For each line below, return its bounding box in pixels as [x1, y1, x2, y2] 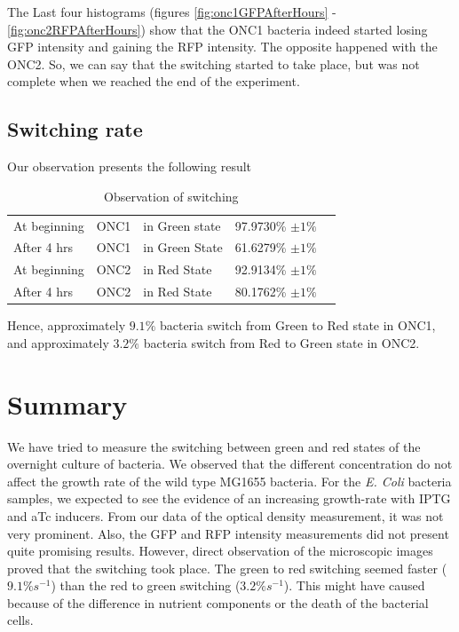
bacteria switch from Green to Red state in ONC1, [159, 316, 436, 335]
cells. [7, 611, 34, 629]
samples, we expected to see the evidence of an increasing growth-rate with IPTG [7, 489, 451, 508]
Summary [7, 385, 128, 422]
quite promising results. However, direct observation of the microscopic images [7, 541, 433, 560]
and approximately [7, 333, 109, 352]
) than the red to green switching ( [51, 576, 241, 595]
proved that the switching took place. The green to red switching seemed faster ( [7, 558, 447, 577]
